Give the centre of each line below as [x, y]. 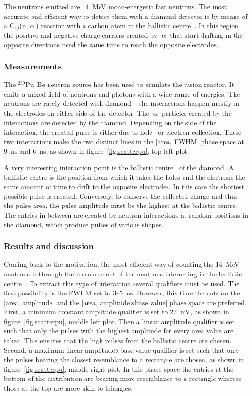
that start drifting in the [207, 35]
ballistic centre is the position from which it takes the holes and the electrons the [125, 177]
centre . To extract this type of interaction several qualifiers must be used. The [122, 283]
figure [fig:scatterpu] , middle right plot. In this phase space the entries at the [119, 369]
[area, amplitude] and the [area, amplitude [67, 302]
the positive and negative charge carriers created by [81, 35]
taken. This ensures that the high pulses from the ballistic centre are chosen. [118, 340]
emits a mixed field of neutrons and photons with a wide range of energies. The [122, 94]
